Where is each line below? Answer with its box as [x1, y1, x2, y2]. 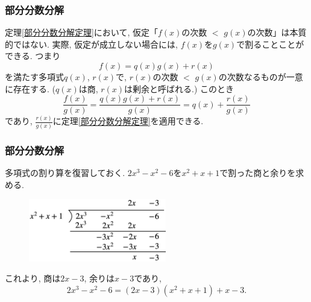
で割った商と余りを [219, 166, 296, 179]
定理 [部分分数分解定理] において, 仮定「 [5, 26, 158, 39]
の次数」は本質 [247, 26, 307, 39]
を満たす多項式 [5, 71, 64, 83]
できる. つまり [5, 49, 61, 62]
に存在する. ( [5, 82, 55, 95]
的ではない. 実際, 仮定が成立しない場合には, [5, 37, 178, 50]
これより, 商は [5, 272, 61, 285]
